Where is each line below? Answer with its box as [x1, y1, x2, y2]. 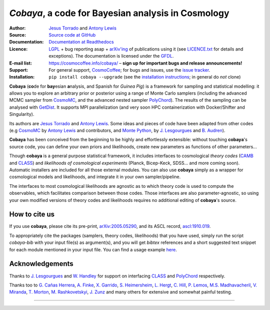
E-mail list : [9, 60, 32, 66]
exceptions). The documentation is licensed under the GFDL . [48, 53, 174, 59]
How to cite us [9, 210, 55, 219]
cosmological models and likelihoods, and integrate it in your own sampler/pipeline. [9, 174, 181, 180]
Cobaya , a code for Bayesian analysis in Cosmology [9, 8, 229, 19]
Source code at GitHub [48, 32, 96, 38]
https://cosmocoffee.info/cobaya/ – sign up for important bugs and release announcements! [48, 60, 242, 66]
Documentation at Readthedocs [48, 39, 114, 45]
